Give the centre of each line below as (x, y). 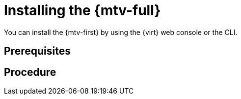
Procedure (30, 72)
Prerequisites (37, 51)
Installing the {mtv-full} (82, 10)
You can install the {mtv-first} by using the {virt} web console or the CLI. (121, 32)
